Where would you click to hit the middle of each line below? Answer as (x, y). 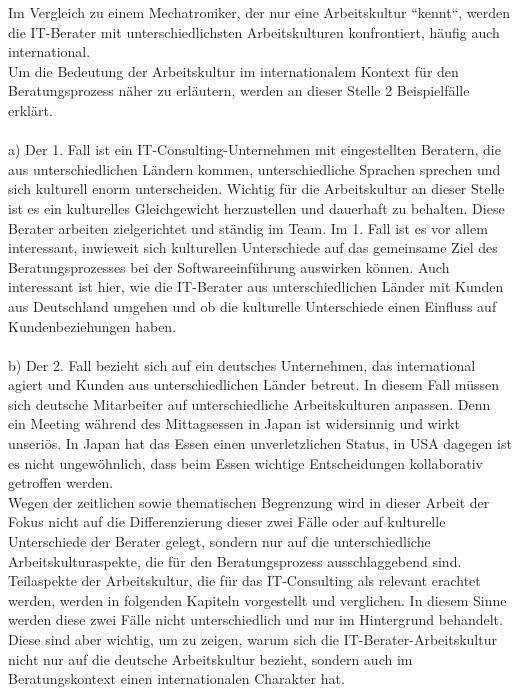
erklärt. (30, 109)
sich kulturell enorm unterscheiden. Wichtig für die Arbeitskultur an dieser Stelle (256, 188)
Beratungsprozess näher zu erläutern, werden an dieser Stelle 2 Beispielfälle (239, 90)
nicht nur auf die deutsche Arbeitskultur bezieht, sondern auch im (210, 658)
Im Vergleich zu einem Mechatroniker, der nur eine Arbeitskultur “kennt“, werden (259, 12)
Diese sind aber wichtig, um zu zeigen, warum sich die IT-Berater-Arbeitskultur (252, 639)
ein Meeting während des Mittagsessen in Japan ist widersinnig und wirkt (234, 423)
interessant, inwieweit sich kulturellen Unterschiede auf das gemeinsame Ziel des (253, 247)
